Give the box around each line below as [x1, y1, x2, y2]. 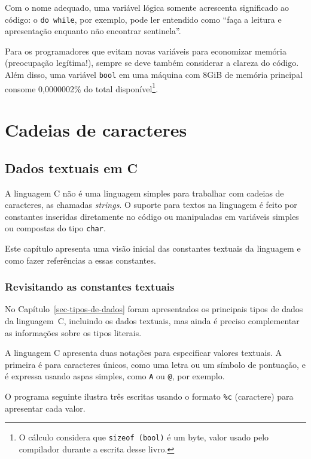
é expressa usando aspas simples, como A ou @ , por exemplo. [5, 370, 225, 382]
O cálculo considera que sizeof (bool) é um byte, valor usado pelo [19, 431, 269, 443]
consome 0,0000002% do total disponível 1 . [5, 80, 158, 95]
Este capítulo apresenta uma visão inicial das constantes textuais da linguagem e [5, 241, 301, 254]
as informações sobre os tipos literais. [5, 326, 142, 339]
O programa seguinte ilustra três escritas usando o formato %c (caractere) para [5, 389, 294, 402]
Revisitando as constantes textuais [5, 279, 175, 294]
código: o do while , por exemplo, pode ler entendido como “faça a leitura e [5, 13, 282, 25]
